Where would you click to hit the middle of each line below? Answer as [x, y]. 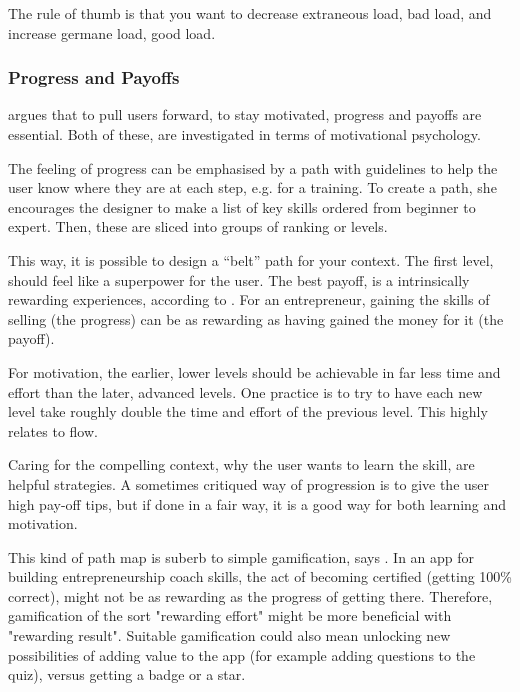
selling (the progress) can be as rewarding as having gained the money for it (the [256, 318]
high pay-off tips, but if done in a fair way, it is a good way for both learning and [257, 503]
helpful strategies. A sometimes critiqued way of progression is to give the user [249, 483]
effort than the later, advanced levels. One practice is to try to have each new [245, 391]
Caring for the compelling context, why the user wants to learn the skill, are [241, 464]
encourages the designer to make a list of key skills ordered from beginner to [242, 206]
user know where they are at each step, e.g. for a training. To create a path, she [252, 187]
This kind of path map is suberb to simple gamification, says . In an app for [241, 556]
